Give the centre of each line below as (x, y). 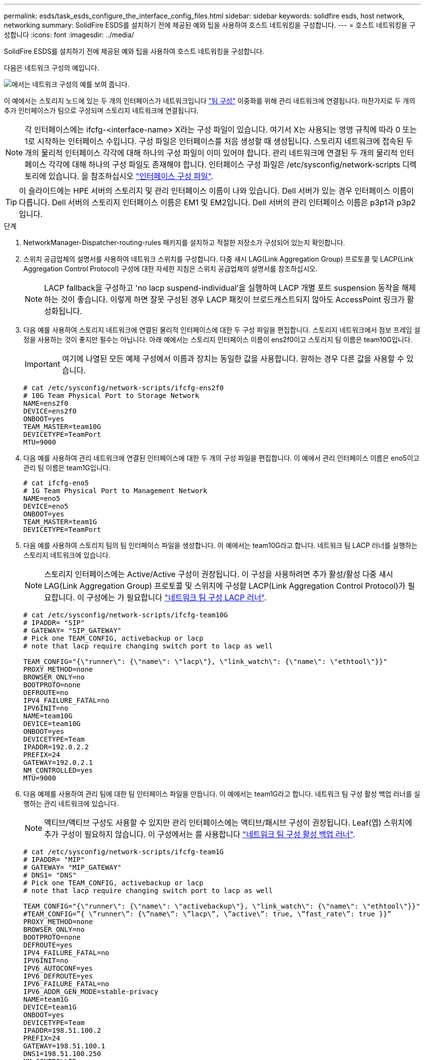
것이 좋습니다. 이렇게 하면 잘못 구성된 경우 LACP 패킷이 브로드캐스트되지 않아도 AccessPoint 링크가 (233, 299)
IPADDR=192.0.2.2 (56, 747)
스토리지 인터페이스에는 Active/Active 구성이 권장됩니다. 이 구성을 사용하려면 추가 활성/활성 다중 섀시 (219, 574)
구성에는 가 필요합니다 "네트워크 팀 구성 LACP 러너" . (177, 597)
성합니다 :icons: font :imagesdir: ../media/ (69, 35)
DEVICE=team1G (50, 1007)
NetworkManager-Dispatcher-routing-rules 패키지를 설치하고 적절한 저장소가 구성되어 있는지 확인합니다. (184, 242)
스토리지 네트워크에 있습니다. (67, 555)
